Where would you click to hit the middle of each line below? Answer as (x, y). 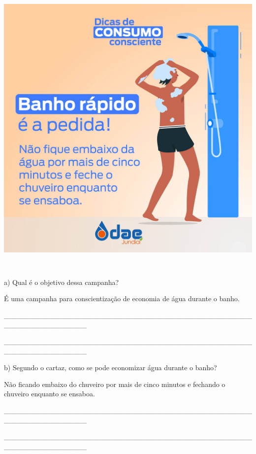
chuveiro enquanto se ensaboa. (49, 394)
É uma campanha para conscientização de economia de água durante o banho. (122, 298)
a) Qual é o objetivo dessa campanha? (62, 282)
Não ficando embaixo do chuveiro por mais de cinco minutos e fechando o (115, 384)
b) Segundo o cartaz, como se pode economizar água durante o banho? (111, 367)
